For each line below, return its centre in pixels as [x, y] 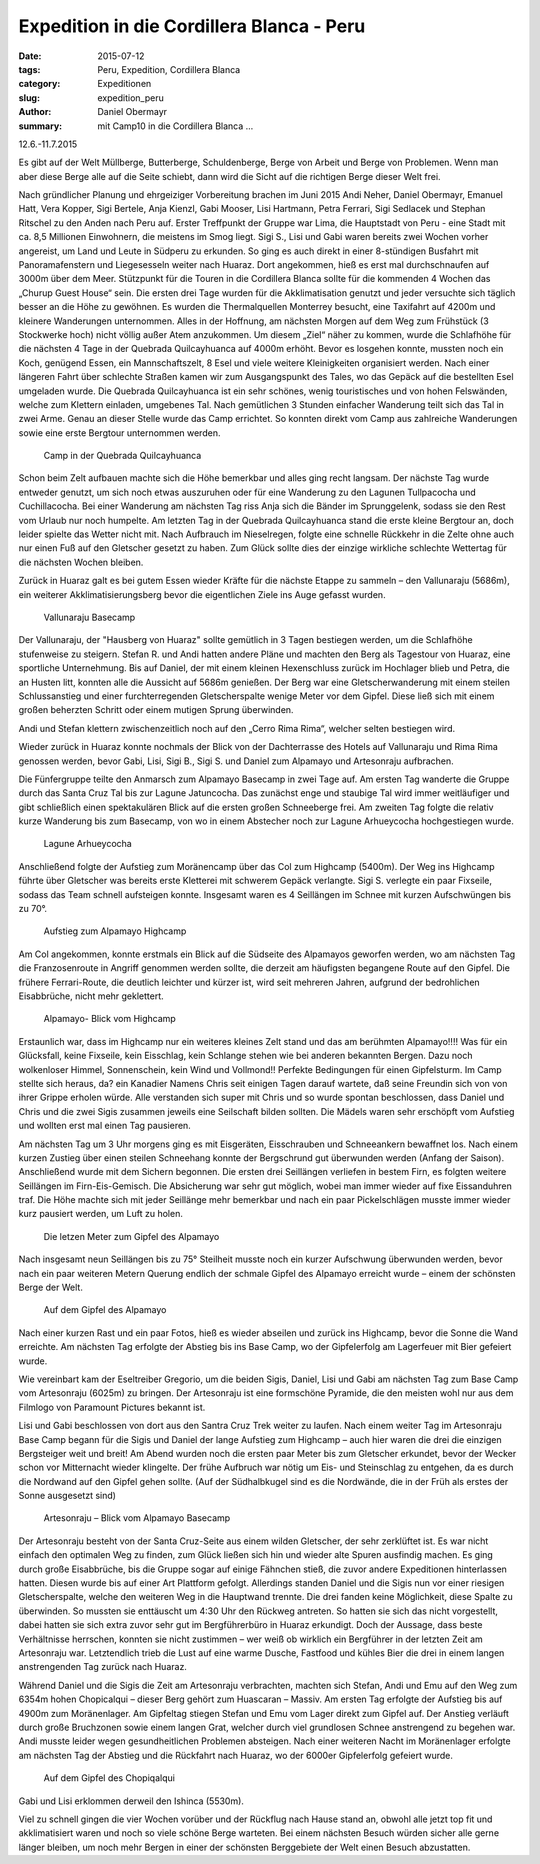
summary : [40, 126]
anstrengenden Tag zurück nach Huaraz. [102, 1667]
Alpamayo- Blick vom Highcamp [110, 1019]
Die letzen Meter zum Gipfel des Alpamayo [131, 1236]
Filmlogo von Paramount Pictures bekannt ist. [112, 1407]
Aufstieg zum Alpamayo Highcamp [115, 931]
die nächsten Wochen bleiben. [81, 562]
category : [39, 84]
